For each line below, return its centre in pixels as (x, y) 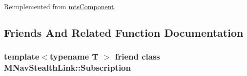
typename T (74, 56)
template (22, 56)
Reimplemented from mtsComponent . (60, 6)
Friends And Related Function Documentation (124, 32)
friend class (137, 56)
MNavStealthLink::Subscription (67, 68)
